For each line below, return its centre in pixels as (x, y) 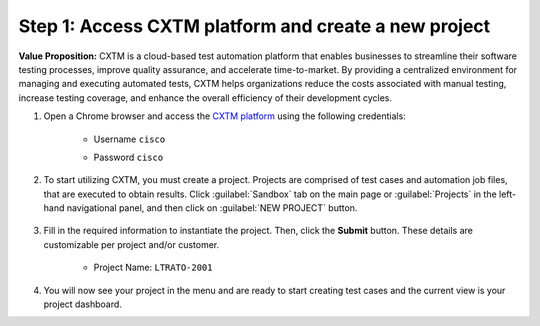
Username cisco (129, 139)
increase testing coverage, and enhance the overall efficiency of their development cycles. (205, 97)
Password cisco (128, 157)
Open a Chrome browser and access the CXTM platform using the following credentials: (225, 116)
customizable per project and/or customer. (131, 244)
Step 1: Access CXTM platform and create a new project (254, 26)
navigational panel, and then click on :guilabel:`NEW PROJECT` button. (212, 208)
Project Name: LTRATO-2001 (153, 267)
